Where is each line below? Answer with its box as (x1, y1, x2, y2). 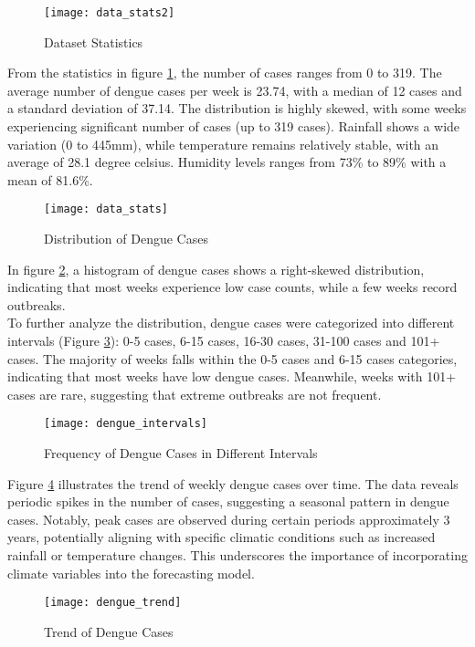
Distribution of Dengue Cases (44, 229, 208, 248)
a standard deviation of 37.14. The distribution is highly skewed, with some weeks (7, 99, 467, 118)
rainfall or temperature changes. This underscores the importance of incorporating (7, 546, 468, 565)
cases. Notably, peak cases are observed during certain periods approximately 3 (7, 509, 450, 528)
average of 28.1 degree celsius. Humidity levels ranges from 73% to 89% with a (7, 152, 447, 172)
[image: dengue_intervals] (44, 417, 207, 431)
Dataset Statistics (44, 32, 143, 51)
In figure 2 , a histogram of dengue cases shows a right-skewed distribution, (7, 259, 425, 278)
